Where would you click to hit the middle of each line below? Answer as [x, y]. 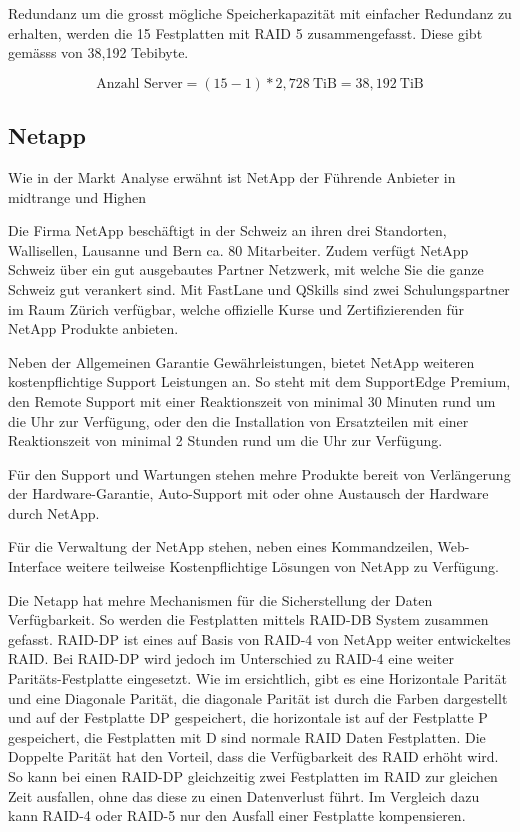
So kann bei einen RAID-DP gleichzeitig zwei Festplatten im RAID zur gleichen [253, 776]
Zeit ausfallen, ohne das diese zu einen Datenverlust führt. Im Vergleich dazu [244, 795]
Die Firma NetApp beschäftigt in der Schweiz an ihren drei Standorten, [227, 230]
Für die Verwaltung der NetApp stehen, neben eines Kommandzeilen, [220, 546]
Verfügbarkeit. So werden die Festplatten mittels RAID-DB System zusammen [248, 619]
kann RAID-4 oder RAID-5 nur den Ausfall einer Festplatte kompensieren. [237, 815]
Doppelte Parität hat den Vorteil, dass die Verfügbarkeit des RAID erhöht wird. [253, 756]
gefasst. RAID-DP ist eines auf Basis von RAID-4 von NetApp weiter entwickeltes [259, 638]
